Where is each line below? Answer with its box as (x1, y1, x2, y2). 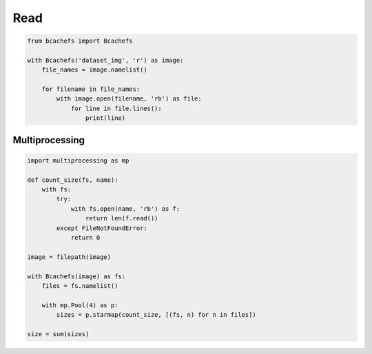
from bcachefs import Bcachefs (27, 37, 134, 45)
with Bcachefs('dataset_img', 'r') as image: (27, 56, 184, 64)
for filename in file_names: (41, 85, 141, 93)
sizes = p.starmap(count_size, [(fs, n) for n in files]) (56, 311, 256, 319)
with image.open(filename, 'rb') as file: (56, 95, 203, 103)
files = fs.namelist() (41, 282, 118, 289)
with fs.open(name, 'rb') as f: (70, 205, 180, 213)
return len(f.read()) (85, 214, 158, 222)
